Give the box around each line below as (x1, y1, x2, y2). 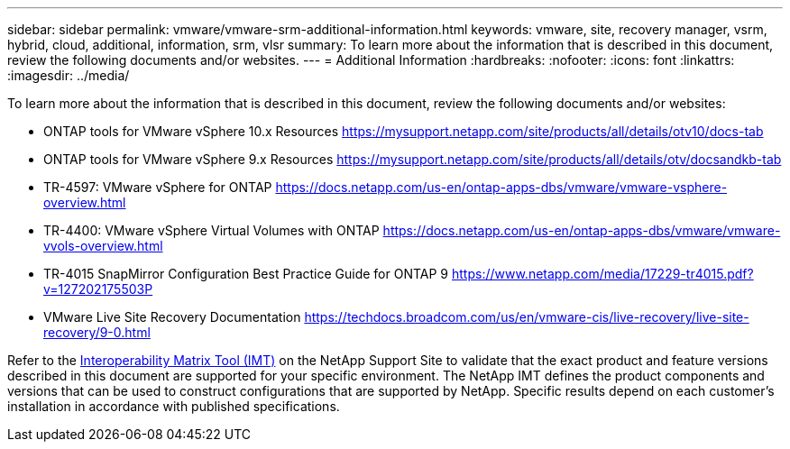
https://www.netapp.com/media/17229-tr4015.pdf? (451, 266, 754, 281)
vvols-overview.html (43, 238, 163, 253)
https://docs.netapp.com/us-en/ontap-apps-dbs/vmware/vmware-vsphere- (275, 179, 728, 195)
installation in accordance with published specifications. (7, 399, 340, 414)
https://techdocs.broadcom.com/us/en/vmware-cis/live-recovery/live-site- (304, 309, 749, 325)
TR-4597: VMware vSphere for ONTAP (43, 179, 272, 195)
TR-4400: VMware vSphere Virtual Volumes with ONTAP (43, 223, 380, 238)
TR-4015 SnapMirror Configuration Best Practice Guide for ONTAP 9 (43, 266, 449, 281)
